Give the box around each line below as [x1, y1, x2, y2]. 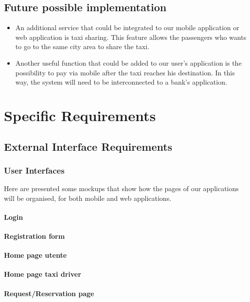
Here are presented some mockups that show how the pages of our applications [4, 183, 239, 194]
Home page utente [4, 250, 67, 260]
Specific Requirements [4, 105, 156, 125]
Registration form [4, 231, 65, 241]
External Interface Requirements [4, 139, 173, 154]
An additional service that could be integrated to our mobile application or [15, 22, 239, 33]
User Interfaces [4, 164, 65, 176]
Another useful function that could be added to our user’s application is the [15, 57, 242, 68]
